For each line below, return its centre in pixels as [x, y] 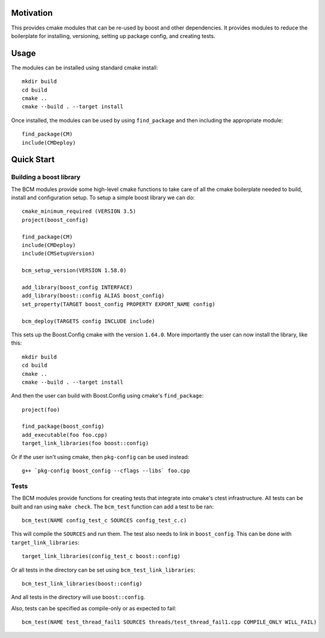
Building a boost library [46, 177]
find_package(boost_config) [63, 427]
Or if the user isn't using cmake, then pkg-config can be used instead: [100, 457]
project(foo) [41, 409]
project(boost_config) [55, 220]
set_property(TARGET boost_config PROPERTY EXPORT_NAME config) [119, 304]
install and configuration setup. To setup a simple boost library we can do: [103, 198]
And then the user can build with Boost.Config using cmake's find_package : [107, 396]
